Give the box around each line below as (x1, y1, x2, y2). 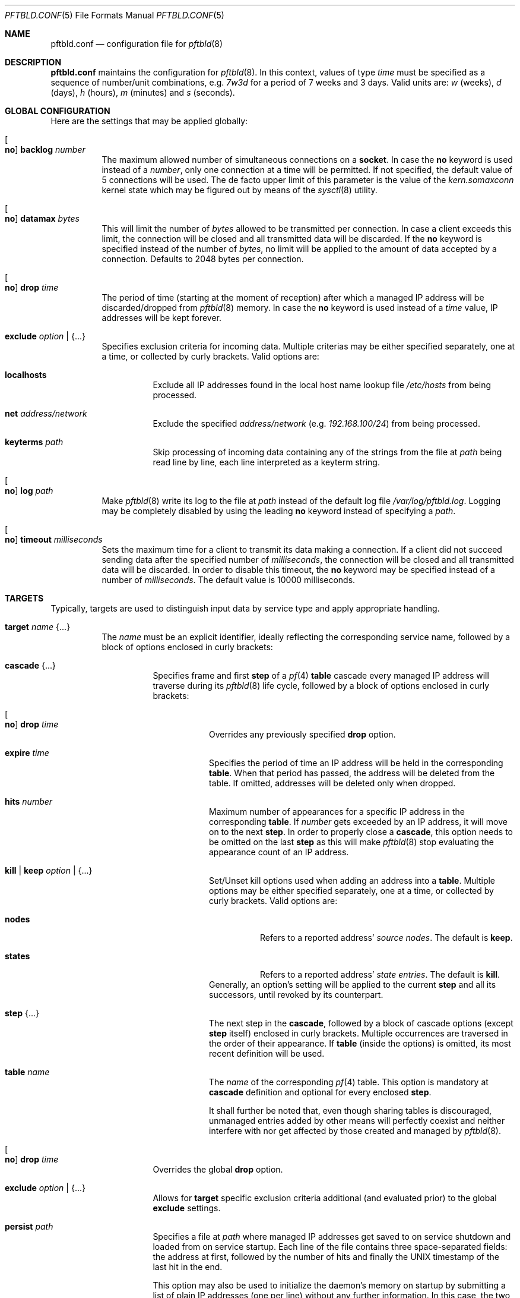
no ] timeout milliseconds (5, 534, 103, 544)
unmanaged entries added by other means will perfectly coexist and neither (209, 1116, 505, 1126)
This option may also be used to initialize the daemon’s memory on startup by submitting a (153, 1280, 506, 1290)
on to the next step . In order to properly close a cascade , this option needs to (209, 827, 513, 837)
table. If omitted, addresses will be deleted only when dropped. (209, 778, 456, 788)
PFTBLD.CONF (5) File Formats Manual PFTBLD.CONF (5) (5, 10, 224, 20)
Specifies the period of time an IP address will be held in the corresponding (209, 758, 503, 768)
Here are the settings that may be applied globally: (50, 116, 248, 126)
